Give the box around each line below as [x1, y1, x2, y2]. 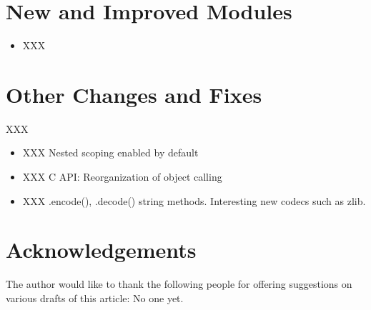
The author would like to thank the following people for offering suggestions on [6, 276, 352, 291]
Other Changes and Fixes [6, 79, 262, 109]
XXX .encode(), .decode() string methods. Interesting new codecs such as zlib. [22, 193, 366, 208]
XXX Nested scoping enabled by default [22, 145, 199, 160]
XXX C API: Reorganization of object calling [22, 169, 222, 184]
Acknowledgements [6, 235, 197, 264]
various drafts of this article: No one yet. [6, 290, 184, 305]
